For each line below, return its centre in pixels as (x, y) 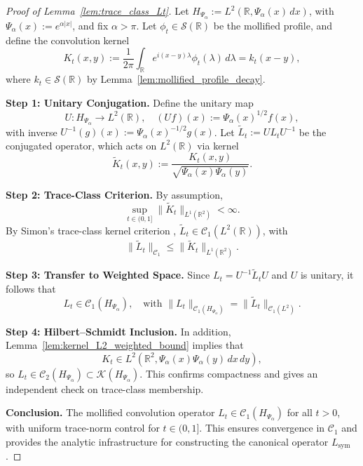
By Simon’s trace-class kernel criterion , (91, 230)
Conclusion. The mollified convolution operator (110, 412)
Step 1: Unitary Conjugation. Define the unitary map (130, 102)
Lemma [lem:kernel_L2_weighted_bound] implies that (125, 345)
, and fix (90, 25)
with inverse (32, 132)
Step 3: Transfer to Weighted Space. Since (108, 275)
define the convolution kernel (68, 40)
